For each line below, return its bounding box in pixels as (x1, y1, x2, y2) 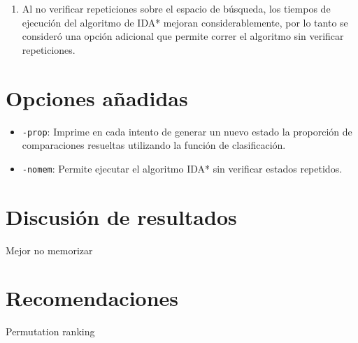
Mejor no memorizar (6, 242, 93, 257)
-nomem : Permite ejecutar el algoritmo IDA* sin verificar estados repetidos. (22, 161, 343, 175)
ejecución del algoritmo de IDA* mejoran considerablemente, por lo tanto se (22, 15, 348, 29)
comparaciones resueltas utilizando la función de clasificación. (22, 138, 286, 152)
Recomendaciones (6, 284, 179, 312)
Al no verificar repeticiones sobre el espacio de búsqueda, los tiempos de (22, 1, 331, 15)
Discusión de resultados (6, 202, 237, 231)
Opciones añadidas (6, 83, 188, 112)
